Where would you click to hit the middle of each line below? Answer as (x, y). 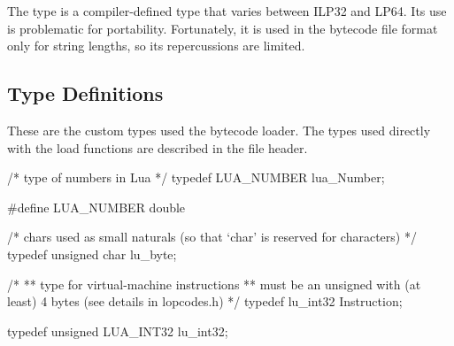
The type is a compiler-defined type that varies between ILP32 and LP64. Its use (227, 11)
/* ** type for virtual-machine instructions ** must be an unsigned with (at (214, 284)
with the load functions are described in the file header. (158, 147)
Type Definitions (85, 93)
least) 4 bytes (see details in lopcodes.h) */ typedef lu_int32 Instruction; (205, 301)
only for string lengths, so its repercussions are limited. (156, 46)
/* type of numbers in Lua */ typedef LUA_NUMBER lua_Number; (196, 177)
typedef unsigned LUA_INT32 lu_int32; (118, 331)
